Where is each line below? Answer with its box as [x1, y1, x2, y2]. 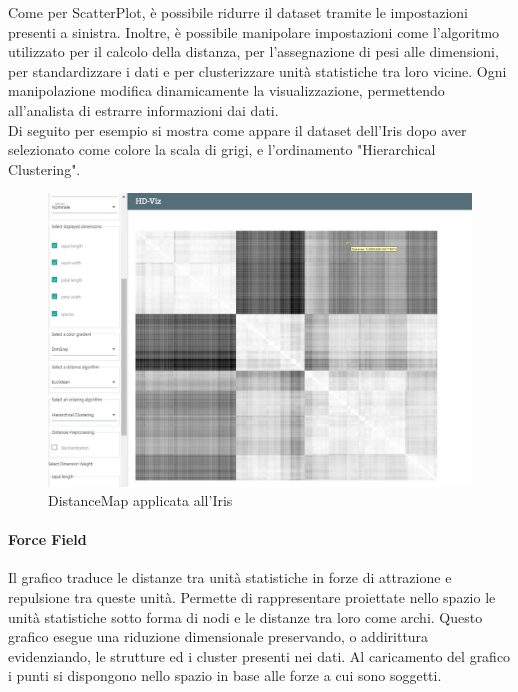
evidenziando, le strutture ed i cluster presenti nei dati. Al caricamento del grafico [8, 645, 511, 666]
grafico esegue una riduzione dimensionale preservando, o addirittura [8, 626, 429, 647]
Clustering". [8, 158, 81, 179]
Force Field [8, 529, 87, 550]
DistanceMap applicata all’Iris [48, 490, 233, 511]
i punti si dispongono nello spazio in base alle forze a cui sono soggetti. [8, 665, 442, 686]
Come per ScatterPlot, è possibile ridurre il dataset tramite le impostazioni [8, 2, 469, 22]
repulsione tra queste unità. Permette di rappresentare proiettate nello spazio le [8, 587, 496, 608]
